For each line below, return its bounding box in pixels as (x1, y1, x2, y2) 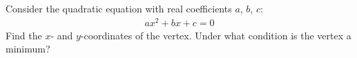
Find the (6, 28, 42, 42)
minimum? (6, 41, 50, 56)
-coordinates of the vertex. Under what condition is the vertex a (80, 28, 351, 42)
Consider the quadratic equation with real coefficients (6, 1, 232, 15)
